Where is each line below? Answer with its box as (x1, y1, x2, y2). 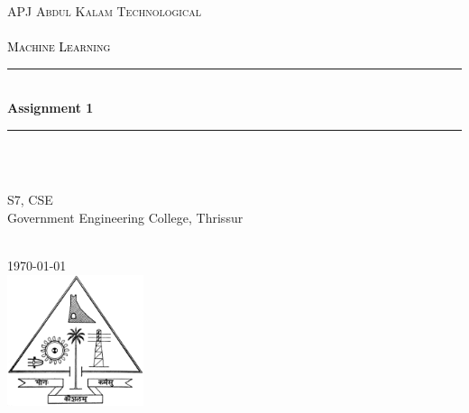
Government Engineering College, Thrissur (7, 207, 244, 226)
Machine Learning (7, 37, 111, 56)
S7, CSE (7, 190, 53, 209)
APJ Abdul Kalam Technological (7, 2, 201, 20)
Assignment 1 (7, 98, 94, 117)
